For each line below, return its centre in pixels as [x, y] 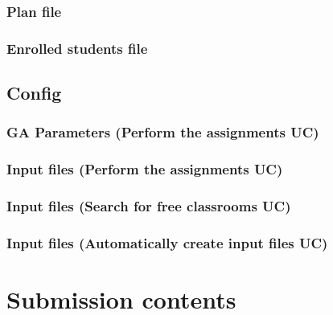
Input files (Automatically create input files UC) [167, 242]
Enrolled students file [77, 48]
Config [34, 93]
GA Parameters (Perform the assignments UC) [163, 132]
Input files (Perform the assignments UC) [145, 169]
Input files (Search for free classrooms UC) [149, 206]
